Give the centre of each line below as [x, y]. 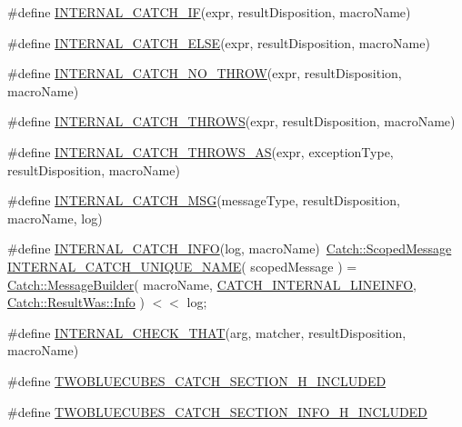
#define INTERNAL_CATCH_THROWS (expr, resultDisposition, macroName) [231, 121]
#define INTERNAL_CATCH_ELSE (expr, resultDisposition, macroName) [219, 42]
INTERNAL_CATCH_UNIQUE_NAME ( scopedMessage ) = [182, 266]
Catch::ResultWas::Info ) [76, 302]
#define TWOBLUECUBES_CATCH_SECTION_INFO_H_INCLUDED [217, 411]
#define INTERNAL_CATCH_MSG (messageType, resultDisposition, [204, 200]
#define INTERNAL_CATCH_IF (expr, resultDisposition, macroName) [209, 12]
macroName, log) [55, 218]
